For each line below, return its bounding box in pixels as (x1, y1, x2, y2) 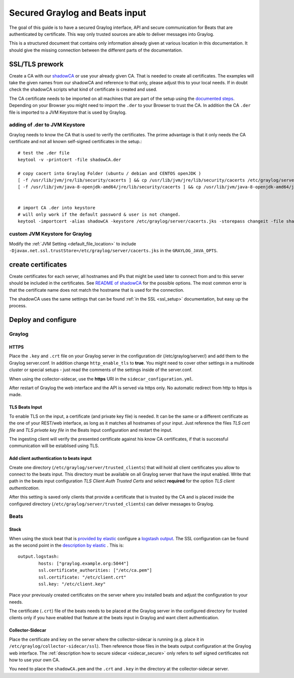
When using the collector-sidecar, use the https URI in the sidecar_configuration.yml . (9, 376, 194, 382)
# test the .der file (18, 150, 70, 155)
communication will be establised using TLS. (9, 443, 99, 449)
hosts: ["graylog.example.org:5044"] (38, 560, 129, 566)
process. (9, 303, 27, 309)
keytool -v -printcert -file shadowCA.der (18, 157, 122, 162)
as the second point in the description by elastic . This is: (9, 542, 124, 548)
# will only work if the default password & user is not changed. (18, 212, 181, 218)
